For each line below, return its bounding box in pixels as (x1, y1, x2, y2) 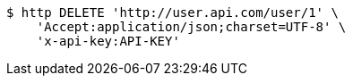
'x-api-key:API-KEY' (36, 34, 180, 48)
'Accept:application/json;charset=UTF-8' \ (36, 20, 347, 34)
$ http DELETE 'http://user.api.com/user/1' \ (6, 5, 339, 20)
